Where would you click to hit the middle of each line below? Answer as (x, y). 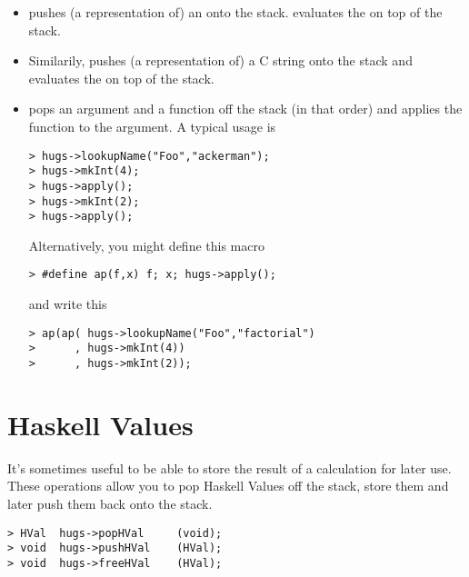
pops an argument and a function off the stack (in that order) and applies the (245, 109)
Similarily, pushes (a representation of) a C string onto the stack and (220, 60)
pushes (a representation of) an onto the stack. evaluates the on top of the (235, 12)
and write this (68, 304)
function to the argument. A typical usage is (152, 126)
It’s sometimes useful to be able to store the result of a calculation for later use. (230, 468)
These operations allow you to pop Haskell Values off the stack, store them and (228, 486)
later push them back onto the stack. (110, 503)
